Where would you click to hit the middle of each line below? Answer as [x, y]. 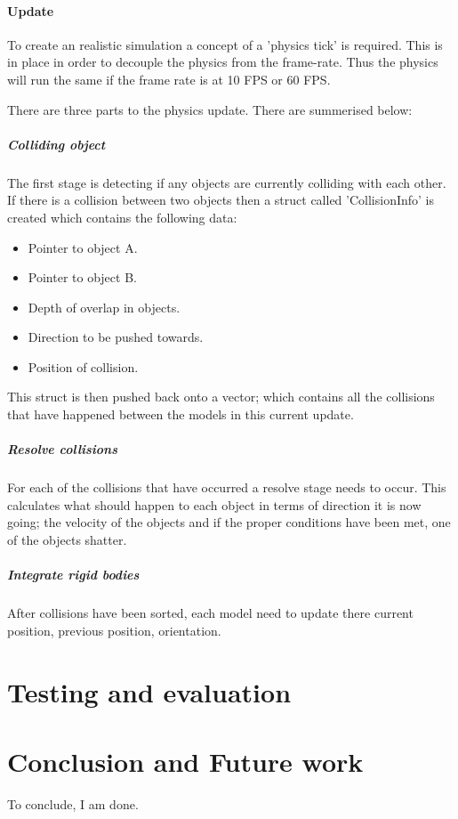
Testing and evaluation [149, 691]
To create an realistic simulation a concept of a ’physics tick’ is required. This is [225, 44]
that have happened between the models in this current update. [181, 414]
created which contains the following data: [122, 217]
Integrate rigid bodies [73, 575]
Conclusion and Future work [185, 761]
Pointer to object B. [82, 277]
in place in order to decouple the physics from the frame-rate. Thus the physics [223, 62]
